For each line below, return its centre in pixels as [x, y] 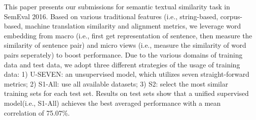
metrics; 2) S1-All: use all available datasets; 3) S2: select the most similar [116, 83]
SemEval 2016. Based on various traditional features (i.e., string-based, [111, 16]
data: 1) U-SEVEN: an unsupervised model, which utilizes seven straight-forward [127, 74]
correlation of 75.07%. [37, 112]
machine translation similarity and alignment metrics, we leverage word [133, 26]
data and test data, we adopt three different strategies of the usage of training [122, 64]
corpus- [231, 16]
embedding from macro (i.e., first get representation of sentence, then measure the [128, 35]
